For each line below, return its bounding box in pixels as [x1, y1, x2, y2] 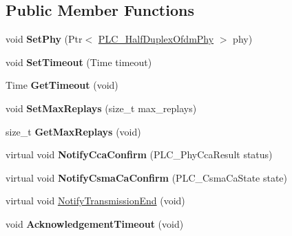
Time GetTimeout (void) [6, 78, 118, 92]
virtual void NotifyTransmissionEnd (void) [6, 193, 185, 208]
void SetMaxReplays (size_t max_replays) [6, 100, 197, 115]
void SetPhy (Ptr [6, 32, 83, 46]
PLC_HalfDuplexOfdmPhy [98, 32, 214, 46]
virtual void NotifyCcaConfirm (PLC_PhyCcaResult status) [6, 147, 273, 162]
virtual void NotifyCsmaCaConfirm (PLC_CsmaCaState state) [6, 170, 288, 184]
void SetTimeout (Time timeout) [6, 54, 152, 69]
